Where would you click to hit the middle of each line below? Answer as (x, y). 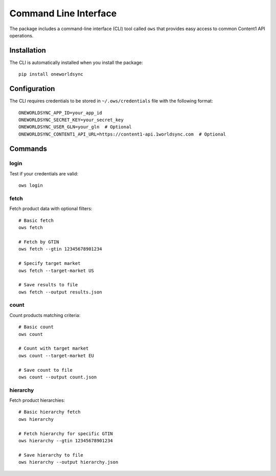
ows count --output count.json (58, 377)
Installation (28, 50)
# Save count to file (45, 370)
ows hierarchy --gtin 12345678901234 (66, 441)
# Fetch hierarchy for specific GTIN (66, 434)
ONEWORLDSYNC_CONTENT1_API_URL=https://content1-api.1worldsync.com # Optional (122, 134)
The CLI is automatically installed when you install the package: (76, 62)
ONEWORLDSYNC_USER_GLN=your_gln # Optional (75, 127)
